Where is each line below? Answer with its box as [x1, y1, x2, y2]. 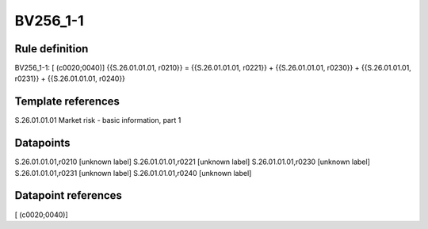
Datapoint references [14, 189, 123, 202]
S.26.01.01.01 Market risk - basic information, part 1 [14, 116, 182, 125]
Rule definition [14, 42, 89, 55]
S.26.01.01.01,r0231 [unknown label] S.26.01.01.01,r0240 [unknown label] [14, 168, 252, 177]
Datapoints [14, 136, 71, 150]
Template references [14, 95, 120, 109]
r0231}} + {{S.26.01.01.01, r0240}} [14, 74, 126, 83]
